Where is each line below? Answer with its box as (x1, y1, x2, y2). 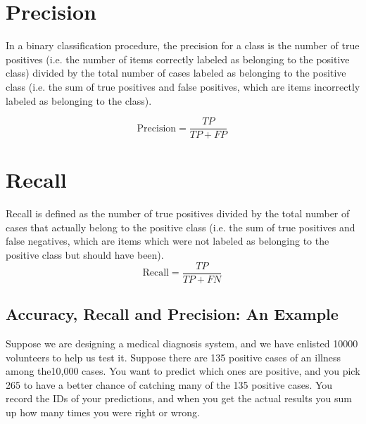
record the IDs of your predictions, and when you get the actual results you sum (6, 391, 352, 406)
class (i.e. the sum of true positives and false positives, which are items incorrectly (6, 79, 360, 94)
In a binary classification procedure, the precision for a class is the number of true (6, 38, 360, 53)
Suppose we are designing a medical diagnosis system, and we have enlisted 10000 (6, 335, 358, 350)
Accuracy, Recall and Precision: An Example (6, 303, 339, 325)
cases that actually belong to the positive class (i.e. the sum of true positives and (6, 219, 355, 234)
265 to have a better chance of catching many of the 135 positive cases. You (6, 377, 333, 392)
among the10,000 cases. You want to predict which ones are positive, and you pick (6, 364, 360, 378)
